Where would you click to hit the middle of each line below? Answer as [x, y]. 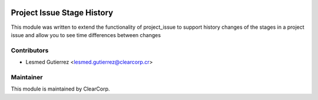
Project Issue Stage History [62, 13]
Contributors [30, 50]
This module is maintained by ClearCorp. [60, 89]
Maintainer [27, 77]
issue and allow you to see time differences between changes [86, 35]
